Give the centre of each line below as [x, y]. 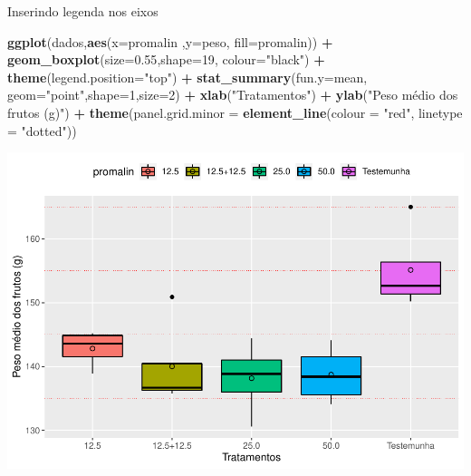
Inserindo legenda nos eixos [83, 11]
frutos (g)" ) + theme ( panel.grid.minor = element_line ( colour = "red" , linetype [235, 112]
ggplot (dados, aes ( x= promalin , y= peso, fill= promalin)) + [170, 41]
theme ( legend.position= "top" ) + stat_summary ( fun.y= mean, [187, 77]
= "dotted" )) [42, 130]
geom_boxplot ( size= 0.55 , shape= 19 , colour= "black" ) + [166, 59]
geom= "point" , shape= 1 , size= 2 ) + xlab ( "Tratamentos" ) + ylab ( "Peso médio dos [233, 95]
